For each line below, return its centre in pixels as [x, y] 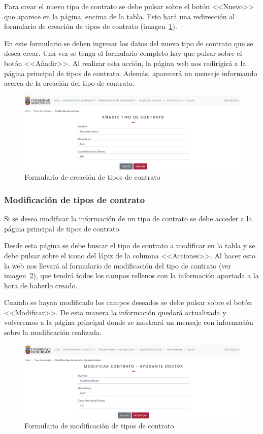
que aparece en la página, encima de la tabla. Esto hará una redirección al [120, 16]
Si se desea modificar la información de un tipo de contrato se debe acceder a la [128, 219]
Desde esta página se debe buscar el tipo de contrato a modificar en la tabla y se [130, 245]
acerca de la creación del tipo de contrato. [69, 83]
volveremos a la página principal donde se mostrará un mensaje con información [129, 322]
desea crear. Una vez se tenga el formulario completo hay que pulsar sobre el [123, 53]
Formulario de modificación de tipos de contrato [99, 426]
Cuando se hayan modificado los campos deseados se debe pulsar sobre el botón [128, 302]
